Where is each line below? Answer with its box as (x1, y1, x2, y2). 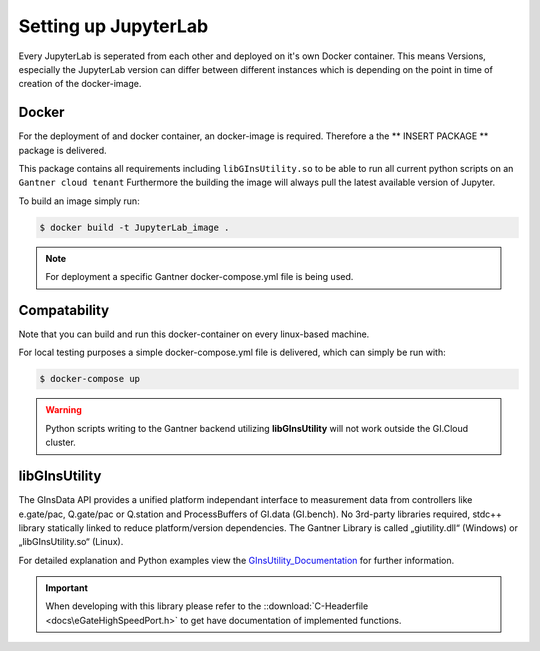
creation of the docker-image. (18, 78, 142, 90)
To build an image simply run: (18, 195, 140, 207)
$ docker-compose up (39, 373, 140, 385)
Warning (45, 404, 82, 416)
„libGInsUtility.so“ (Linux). (18, 536, 124, 548)
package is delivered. (18, 144, 107, 156)
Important (45, 582, 89, 594)
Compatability (18, 301, 110, 319)
